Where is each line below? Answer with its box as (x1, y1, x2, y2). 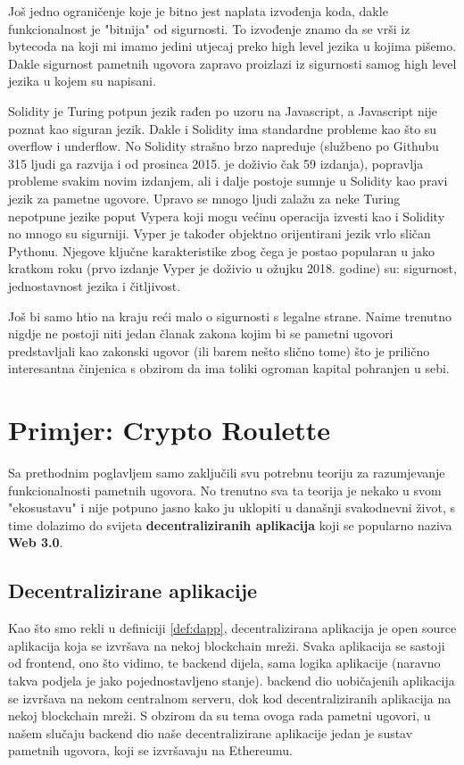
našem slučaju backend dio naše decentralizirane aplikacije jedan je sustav (8, 723, 413, 742)
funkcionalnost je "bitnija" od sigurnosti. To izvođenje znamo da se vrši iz (8, 19, 410, 37)
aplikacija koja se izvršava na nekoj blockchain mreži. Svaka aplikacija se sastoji (8, 636, 445, 654)
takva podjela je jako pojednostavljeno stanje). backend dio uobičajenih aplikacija (8, 670, 455, 689)
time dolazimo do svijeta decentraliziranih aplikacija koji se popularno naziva (8, 515, 452, 534)
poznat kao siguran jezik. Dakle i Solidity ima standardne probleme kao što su (8, 119, 437, 137)
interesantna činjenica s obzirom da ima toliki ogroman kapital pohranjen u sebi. (8, 359, 450, 378)
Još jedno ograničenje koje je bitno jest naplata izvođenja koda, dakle (8, 2, 388, 20)
